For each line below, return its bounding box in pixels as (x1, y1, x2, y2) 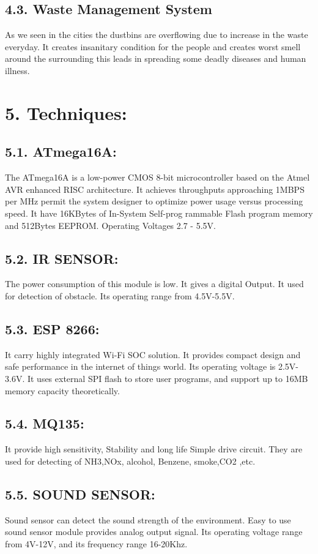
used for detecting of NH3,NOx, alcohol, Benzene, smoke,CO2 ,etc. (5, 454, 256, 467)
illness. (5, 64, 30, 77)
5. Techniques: (5, 100, 127, 125)
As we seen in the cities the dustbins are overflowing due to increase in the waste (5, 28, 308, 41)
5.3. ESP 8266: (5, 319, 100, 338)
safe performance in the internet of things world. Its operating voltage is (5, 360, 276, 373)
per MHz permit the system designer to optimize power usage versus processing (5, 195, 303, 208)
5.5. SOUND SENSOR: (5, 484, 155, 503)
